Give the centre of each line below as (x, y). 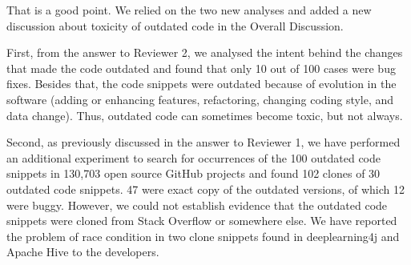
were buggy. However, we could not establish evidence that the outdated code (197, 205)
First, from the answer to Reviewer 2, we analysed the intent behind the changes (205, 52)
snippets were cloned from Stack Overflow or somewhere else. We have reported (202, 221)
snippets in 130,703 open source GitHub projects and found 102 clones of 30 (193, 173)
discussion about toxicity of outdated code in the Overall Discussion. (175, 25)
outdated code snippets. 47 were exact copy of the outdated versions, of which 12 (205, 189)
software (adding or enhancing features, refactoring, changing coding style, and (200, 99)
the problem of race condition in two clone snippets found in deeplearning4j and (203, 236)
